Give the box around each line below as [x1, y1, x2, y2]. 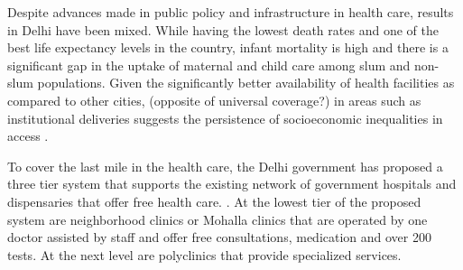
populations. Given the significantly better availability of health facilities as [37, 73, 455, 92]
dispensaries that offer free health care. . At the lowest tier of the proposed [7, 191, 421, 210]
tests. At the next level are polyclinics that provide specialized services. [7, 245, 402, 264]
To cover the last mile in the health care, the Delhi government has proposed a [7, 156, 443, 175]
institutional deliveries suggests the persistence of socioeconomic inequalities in [7, 108, 443, 127]
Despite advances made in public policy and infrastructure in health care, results [7, 3, 454, 21]
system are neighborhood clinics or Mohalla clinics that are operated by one [7, 209, 428, 228]
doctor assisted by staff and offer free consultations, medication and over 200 [7, 228, 431, 247]
